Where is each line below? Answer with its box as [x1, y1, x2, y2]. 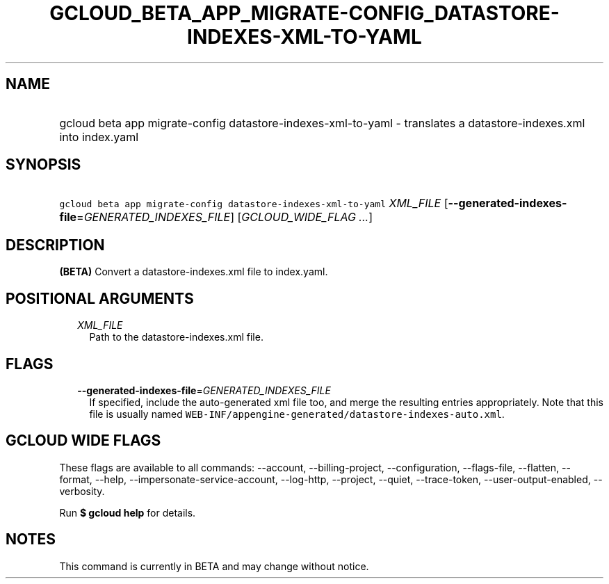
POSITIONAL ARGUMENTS [6, 289, 194, 307]
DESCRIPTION [6, 236, 105, 254]
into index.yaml [59, 129, 139, 144]
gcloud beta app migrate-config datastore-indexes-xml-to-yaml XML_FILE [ [59, 196, 448, 211]
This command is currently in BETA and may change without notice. [59, 560, 369, 572]
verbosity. [59, 485, 105, 497]
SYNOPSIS [6, 156, 81, 174]
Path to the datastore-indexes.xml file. [89, 331, 263, 343]
